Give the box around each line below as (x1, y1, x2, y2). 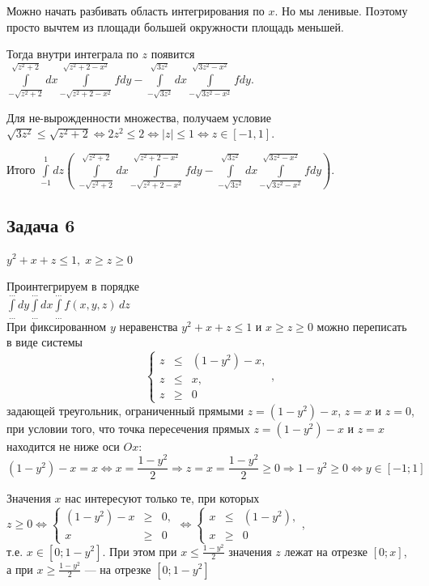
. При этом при (102, 542, 177, 559)
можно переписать (316, 317, 407, 334)
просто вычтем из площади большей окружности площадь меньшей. (6, 18, 344, 35)
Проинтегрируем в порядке (6, 278, 140, 295)
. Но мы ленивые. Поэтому (274, 2, 408, 19)
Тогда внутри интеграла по (6, 45, 138, 62)
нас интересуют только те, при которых (65, 490, 260, 507)
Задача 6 (6, 212, 75, 237)
